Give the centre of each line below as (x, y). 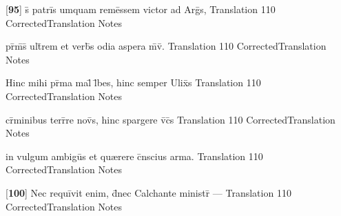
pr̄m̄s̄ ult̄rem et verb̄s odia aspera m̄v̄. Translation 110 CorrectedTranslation (166, 46)
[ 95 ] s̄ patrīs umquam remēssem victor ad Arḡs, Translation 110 (141, 9)
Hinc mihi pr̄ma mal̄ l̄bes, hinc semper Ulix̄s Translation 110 (133, 82)
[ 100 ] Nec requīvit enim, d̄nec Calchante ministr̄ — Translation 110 (148, 192)
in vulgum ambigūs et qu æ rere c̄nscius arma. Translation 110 (134, 156)
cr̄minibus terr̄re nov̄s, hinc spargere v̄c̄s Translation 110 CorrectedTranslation (170, 119)
